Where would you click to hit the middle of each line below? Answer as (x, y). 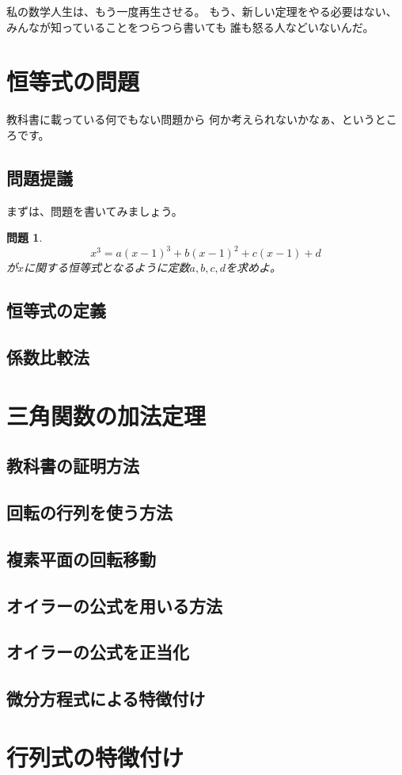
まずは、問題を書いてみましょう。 (95, 210)
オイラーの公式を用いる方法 (114, 605)
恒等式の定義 (56, 310)
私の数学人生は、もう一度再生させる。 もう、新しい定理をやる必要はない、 (202, 11)
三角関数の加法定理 (106, 415)
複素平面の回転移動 (81, 558)
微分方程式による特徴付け (106, 699)
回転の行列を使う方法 (89, 512)
